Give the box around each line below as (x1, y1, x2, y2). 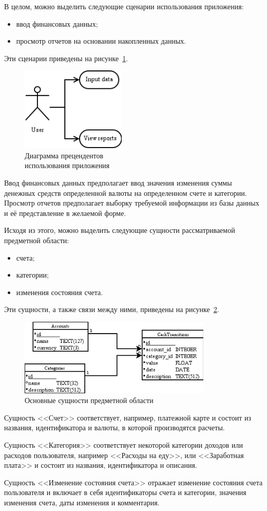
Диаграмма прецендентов (25, 150, 103, 160)
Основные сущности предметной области (25, 395, 154, 406)
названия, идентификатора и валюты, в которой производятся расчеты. (4, 422, 225, 433)
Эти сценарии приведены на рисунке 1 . (4, 52, 128, 63)
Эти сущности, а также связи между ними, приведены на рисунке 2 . (4, 304, 219, 315)
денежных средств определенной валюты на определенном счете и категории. (4, 187, 247, 198)
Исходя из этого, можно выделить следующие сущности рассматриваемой (4, 225, 235, 235)
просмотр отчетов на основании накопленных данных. (16, 35, 186, 46)
